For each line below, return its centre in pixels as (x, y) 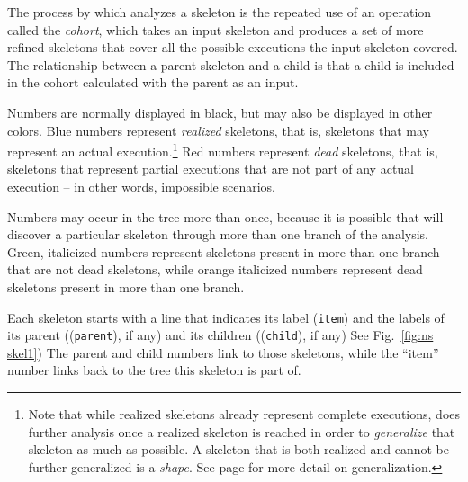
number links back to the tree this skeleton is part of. (154, 370)
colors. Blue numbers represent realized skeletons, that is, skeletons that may (218, 130)
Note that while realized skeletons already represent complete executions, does (244, 414)
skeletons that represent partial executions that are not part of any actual (211, 169)
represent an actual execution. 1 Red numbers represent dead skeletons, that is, (223, 150)
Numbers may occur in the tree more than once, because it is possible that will (225, 216)
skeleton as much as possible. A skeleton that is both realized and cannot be (239, 449)
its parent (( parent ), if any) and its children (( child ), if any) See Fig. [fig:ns (220, 335)
